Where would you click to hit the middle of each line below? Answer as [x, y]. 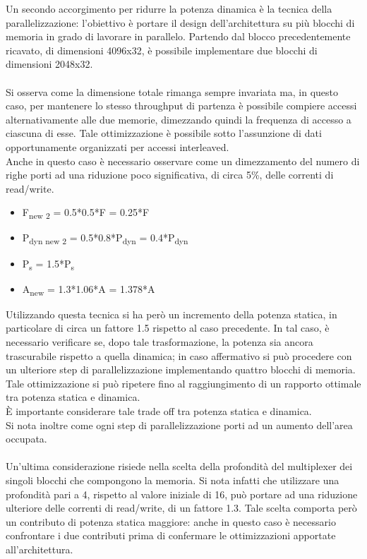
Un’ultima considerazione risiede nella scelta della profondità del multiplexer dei [179, 466]
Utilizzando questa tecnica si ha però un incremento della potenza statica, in [172, 314]
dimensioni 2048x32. [49, 64]
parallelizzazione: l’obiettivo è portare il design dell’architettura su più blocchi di [180, 22]
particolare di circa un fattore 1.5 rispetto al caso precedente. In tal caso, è [168, 328]
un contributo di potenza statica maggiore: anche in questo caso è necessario [171, 521]
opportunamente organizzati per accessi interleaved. [118, 146]
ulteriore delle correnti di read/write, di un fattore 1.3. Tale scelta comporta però [181, 508]
